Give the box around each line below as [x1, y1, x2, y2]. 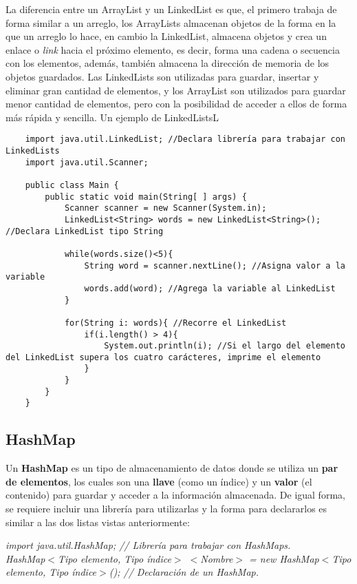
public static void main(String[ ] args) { [45, 191, 247, 202]
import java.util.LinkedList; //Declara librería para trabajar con [25, 134, 345, 145]
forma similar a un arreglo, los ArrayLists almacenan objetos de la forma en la [6, 15, 336, 30]
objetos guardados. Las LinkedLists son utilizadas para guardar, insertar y [6, 69, 319, 83]
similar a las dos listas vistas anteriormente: [6, 514, 190, 529]
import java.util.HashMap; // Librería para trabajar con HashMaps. [6, 538, 291, 552]
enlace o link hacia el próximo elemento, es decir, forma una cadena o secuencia [6, 42, 340, 56]
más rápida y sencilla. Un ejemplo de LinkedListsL [6, 109, 219, 124]
